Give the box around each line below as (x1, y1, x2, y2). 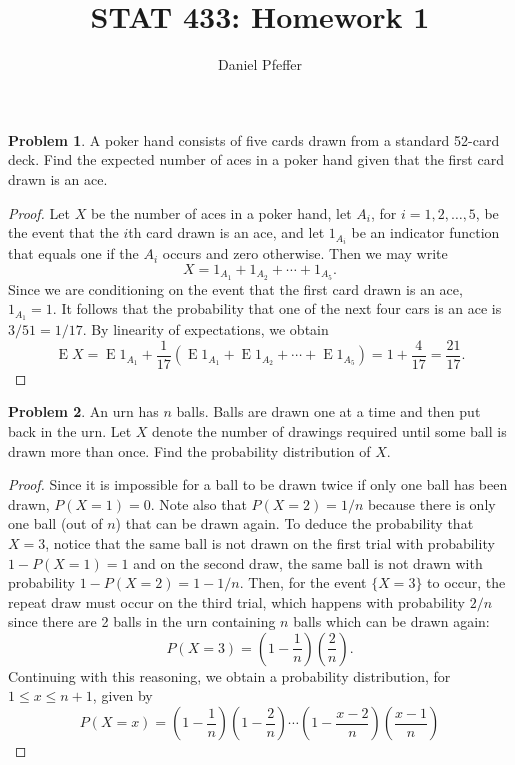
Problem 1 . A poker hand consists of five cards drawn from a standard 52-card (8, 129, 500, 150)
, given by (92, 685, 153, 706)
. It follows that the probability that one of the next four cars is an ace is (52, 298, 502, 319)
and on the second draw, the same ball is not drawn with (133, 552, 483, 573)
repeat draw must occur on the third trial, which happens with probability (8, 591, 466, 612)
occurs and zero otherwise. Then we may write (162, 243, 448, 264)
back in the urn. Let (8, 420, 132, 441)
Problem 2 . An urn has (8, 401, 159, 422)
